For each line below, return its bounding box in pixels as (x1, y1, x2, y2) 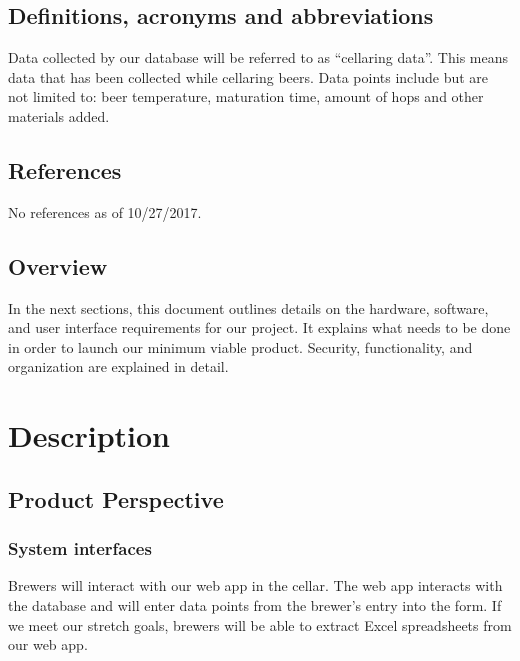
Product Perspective (8, 483, 224, 514)
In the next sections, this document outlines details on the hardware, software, (8, 297, 489, 318)
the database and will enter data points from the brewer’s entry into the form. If (8, 594, 502, 615)
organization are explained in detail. (8, 356, 229, 377)
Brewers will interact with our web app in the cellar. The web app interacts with (8, 575, 503, 596)
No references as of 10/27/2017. (8, 201, 202, 222)
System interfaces (8, 536, 152, 561)
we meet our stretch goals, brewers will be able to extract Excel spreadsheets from (8, 614, 512, 635)
